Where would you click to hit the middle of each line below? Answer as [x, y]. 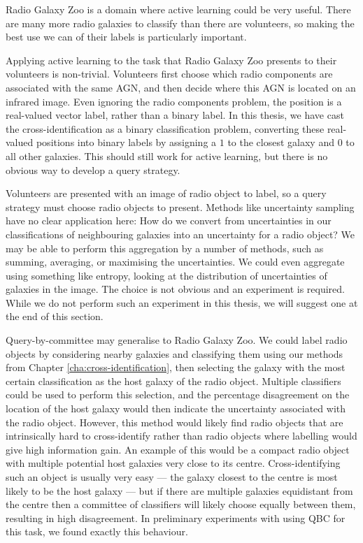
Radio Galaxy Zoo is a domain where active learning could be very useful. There [178, 9]
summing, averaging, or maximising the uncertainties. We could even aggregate [175, 262]
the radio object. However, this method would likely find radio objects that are [175, 422]
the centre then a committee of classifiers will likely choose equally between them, [181, 504]
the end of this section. [55, 316]
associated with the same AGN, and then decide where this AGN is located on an [181, 87]
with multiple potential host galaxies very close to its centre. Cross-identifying [173, 463]
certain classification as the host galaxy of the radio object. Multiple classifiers [173, 381]
